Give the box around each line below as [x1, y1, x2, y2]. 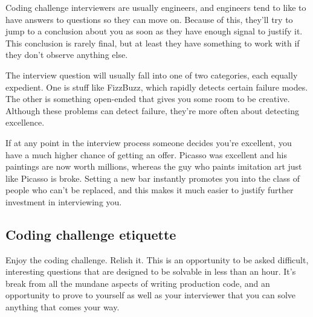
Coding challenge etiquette [5, 225, 176, 243]
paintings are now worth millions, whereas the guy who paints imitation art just [5, 160, 302, 173]
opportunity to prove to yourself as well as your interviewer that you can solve [5, 289, 296, 301]
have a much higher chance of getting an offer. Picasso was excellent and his [5, 148, 288, 161]
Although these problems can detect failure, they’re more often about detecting [5, 104, 300, 117]
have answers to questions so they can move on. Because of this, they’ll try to [5, 13, 293, 25]
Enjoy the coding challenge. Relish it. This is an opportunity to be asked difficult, [5, 253, 309, 266]
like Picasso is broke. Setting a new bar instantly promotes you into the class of [5, 171, 300, 184]
